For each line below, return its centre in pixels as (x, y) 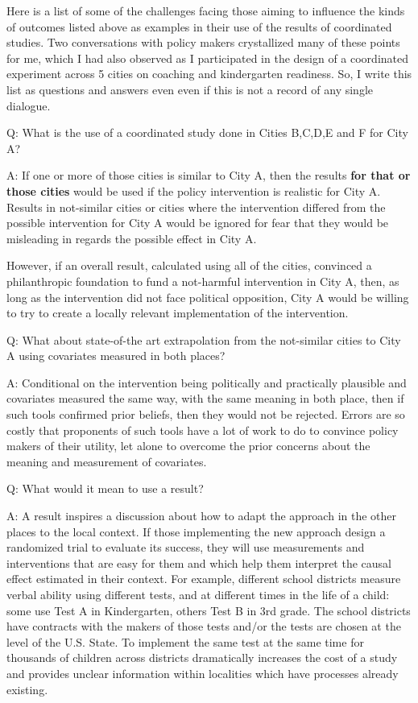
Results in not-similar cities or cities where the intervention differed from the (196, 207)
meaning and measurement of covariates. (107, 461)
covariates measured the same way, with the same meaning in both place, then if (205, 398)
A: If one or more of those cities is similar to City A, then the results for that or (209, 175)
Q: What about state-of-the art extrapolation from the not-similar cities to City (204, 339)
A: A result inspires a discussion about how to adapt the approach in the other (202, 516)
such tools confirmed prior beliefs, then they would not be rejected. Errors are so (206, 414)
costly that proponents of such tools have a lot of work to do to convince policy (203, 430)
